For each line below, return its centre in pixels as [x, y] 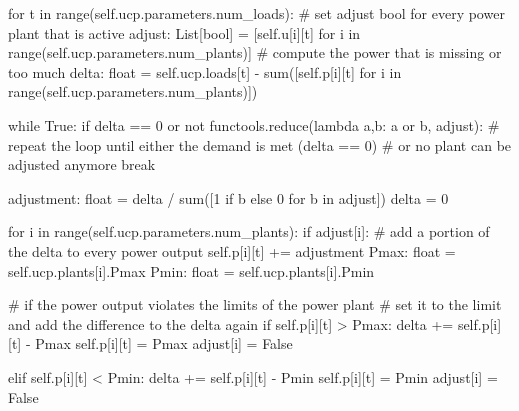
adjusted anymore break [82, 164]
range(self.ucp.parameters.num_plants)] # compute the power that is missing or [255, 52]
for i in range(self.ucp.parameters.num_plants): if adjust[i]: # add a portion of [249, 231]
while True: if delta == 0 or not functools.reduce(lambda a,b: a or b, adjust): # [254, 124]
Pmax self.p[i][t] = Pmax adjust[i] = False [164, 343]
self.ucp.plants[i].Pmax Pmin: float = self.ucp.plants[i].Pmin [191, 270]
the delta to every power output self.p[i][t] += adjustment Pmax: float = [232, 250]
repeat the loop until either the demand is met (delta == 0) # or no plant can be [260, 144]
